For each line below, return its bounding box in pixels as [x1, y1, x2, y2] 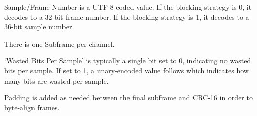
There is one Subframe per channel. [4, 38, 115, 49]
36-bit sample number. [4, 21, 74, 32]
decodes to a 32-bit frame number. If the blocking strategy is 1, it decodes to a [4, 11, 249, 22]
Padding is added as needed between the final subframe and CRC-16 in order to [4, 92, 253, 103]
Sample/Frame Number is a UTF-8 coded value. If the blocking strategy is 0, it [4, 2, 252, 12]
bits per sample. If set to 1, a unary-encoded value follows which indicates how [4, 65, 249, 75]
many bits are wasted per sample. [4, 75, 109, 86]
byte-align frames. [4, 102, 60, 112]
